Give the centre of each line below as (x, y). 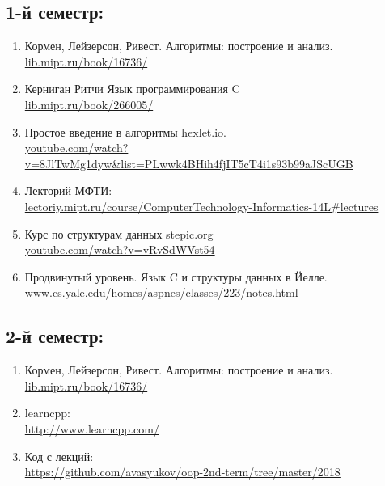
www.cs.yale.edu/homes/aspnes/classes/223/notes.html (161, 292)
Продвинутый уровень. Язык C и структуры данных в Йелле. (176, 276)
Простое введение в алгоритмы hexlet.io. (125, 131)
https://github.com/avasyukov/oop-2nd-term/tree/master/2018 (182, 472)
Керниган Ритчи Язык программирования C (132, 89)
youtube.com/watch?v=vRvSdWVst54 (120, 249)
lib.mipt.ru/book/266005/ (89, 104)
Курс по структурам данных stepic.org (119, 233)
